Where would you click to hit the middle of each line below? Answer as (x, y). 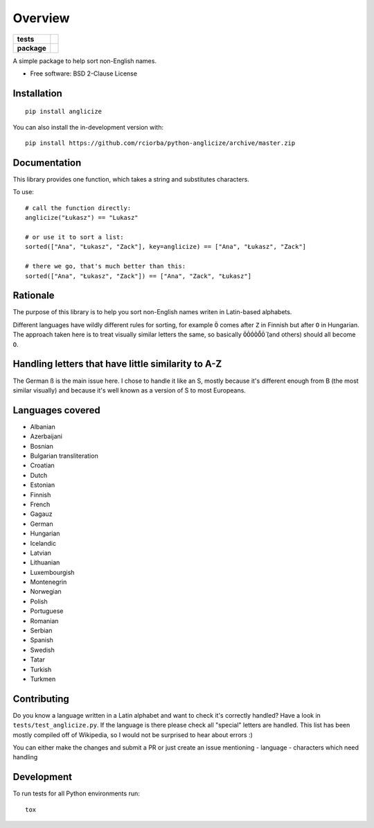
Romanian (44, 621)
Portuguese (47, 611)
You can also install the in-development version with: (88, 127)
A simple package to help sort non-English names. (85, 61)
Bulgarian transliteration (64, 456)
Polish (39, 601)
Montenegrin (48, 582)
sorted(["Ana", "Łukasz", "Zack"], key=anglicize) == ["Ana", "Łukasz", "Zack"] (166, 247)
